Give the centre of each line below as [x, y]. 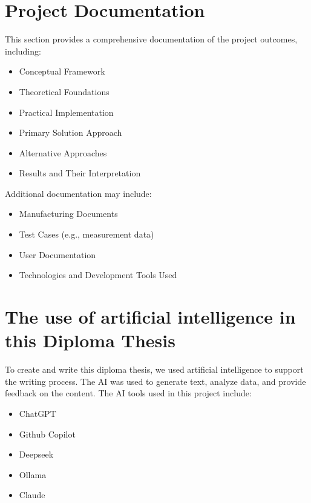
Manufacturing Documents [68, 214]
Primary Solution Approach [70, 132]
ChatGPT [38, 413]
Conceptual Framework [62, 71]
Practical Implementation [66, 112]
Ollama [33, 474]
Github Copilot [47, 434]
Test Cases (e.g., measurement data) [87, 234]
